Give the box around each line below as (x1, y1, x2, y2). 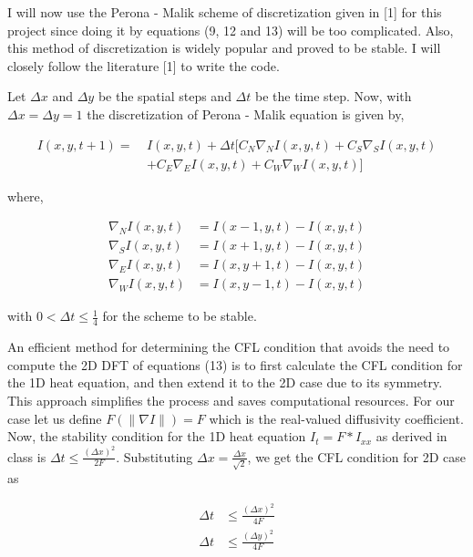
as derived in (375, 427, 447, 446)
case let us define (7, 408, 102, 428)
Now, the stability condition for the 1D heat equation (7, 427, 306, 446)
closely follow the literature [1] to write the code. (7, 56, 280, 75)
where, (7, 186, 44, 205)
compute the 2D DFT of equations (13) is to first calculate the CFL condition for (7, 355, 463, 374)
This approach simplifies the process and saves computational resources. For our (7, 390, 455, 409)
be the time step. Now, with (255, 87, 412, 106)
